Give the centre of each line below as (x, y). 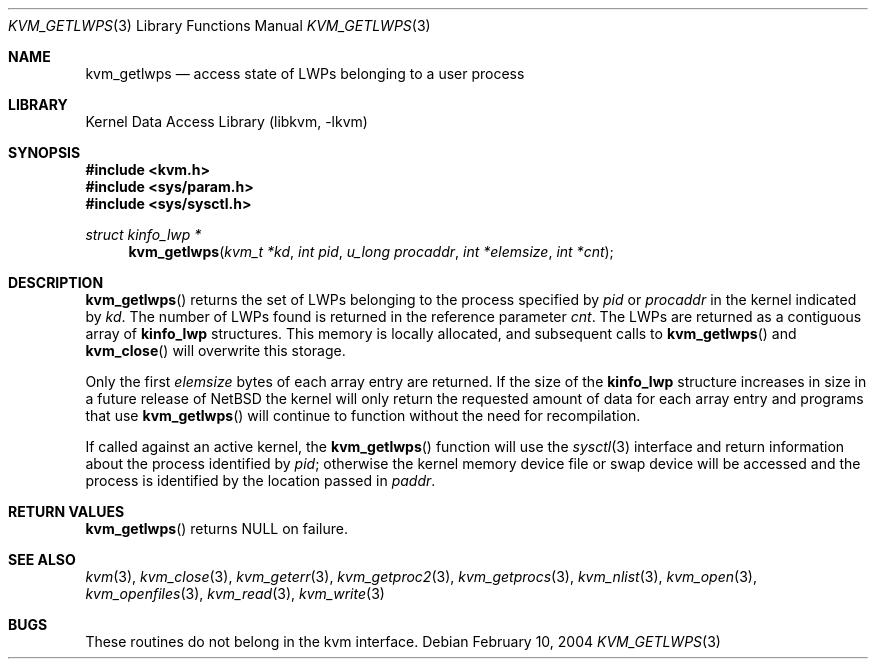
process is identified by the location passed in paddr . (260, 480)
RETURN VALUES (66, 511)
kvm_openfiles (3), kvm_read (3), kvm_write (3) (235, 593)
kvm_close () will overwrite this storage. (215, 350)
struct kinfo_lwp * (143, 234)
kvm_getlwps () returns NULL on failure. (216, 528)
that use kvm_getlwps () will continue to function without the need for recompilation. (363, 415)
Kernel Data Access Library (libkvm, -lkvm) (226, 121)
